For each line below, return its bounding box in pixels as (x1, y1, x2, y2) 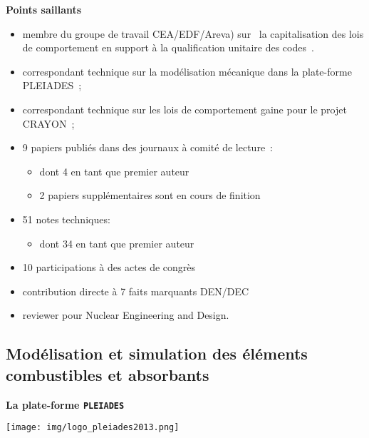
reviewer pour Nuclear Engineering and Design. (22, 307, 229, 322)
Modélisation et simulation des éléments (6, 342, 308, 365)
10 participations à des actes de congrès (22, 260, 196, 275)
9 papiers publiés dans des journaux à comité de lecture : (22, 140, 273, 155)
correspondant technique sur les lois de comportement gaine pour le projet (22, 101, 347, 116)
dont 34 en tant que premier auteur (39, 235, 194, 250)
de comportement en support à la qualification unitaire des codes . (22, 40, 314, 55)
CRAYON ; (22, 116, 75, 131)
